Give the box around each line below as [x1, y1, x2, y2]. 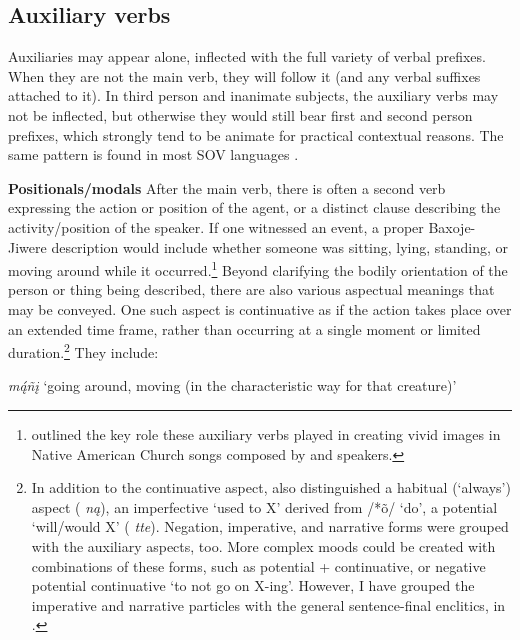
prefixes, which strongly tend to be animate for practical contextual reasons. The [8, 124, 504, 145]
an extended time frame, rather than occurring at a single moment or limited [8, 318, 481, 339]
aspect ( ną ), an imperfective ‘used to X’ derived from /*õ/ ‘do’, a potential [31, 496, 498, 517]
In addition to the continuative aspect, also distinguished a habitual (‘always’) [31, 477, 511, 498]
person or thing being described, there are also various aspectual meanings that [8, 279, 495, 300]
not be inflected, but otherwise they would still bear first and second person [8, 104, 473, 125]
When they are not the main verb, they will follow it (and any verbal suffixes [8, 65, 481, 86]
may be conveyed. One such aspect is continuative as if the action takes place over [8, 298, 512, 319]
